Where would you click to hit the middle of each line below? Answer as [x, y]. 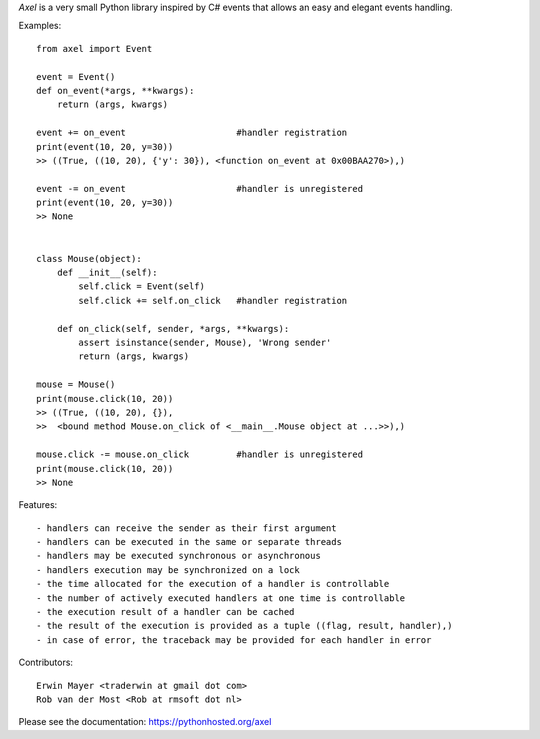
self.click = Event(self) [141, 286]
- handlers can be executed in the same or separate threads [189, 542]
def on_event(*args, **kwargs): [115, 90]
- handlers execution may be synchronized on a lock [168, 569]
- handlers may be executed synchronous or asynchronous [179, 556]
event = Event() [76, 76]
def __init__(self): [107, 273]
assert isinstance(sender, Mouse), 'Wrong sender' [205, 342]
